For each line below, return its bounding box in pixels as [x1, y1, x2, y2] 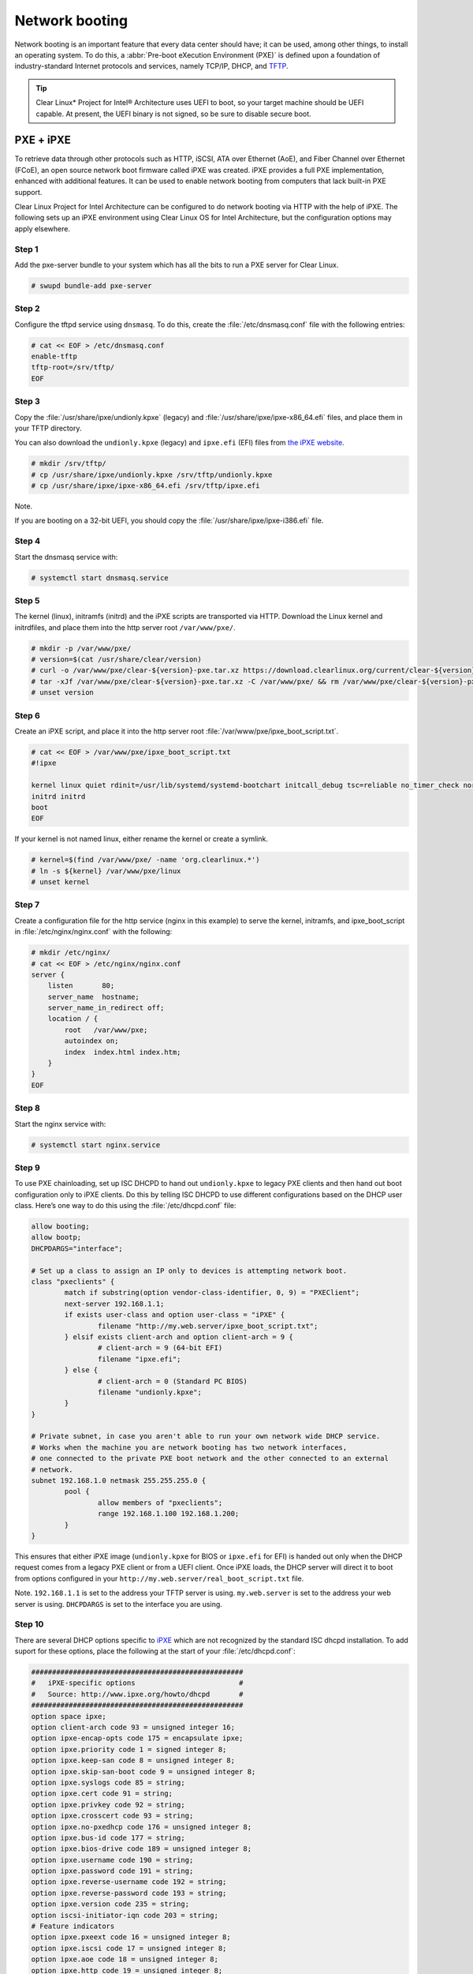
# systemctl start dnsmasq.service [31, 573, 169, 582]
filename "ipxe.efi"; [97, 1354, 181, 1364]
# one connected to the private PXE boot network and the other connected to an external [31, 1454, 389, 1463]
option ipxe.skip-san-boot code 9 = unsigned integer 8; [31, 1767, 256, 1776]
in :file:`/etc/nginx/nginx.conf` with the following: [14, 927, 173, 936]
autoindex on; [64, 1037, 119, 1045]
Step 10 [14, 1619, 44, 1630]
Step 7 [14, 899, 39, 910]
